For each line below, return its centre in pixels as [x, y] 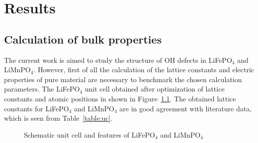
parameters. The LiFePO [42, 89]
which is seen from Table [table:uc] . [58, 118]
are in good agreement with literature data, [186, 108]
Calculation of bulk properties [83, 39]
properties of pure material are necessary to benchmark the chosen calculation [123, 79]
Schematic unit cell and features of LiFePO [89, 134]
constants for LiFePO [37, 108]
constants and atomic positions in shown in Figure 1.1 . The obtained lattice [120, 98]
